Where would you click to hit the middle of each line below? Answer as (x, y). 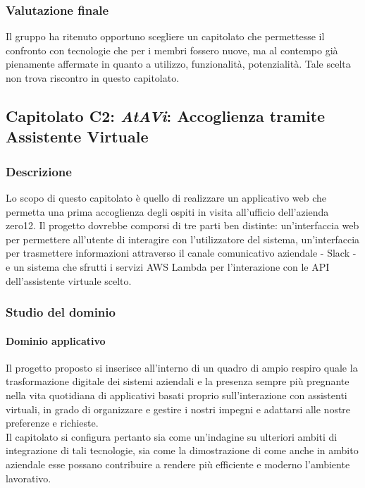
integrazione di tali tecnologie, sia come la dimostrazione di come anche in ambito (182, 450)
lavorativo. (29, 478)
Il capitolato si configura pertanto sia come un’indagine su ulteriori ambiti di (172, 436)
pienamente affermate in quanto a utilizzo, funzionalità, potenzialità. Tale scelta (178, 64)
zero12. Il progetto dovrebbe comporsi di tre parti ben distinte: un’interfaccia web (182, 225)
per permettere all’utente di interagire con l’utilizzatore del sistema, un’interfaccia (183, 239)
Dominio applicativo (56, 340)
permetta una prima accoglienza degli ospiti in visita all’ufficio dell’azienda (167, 211)
